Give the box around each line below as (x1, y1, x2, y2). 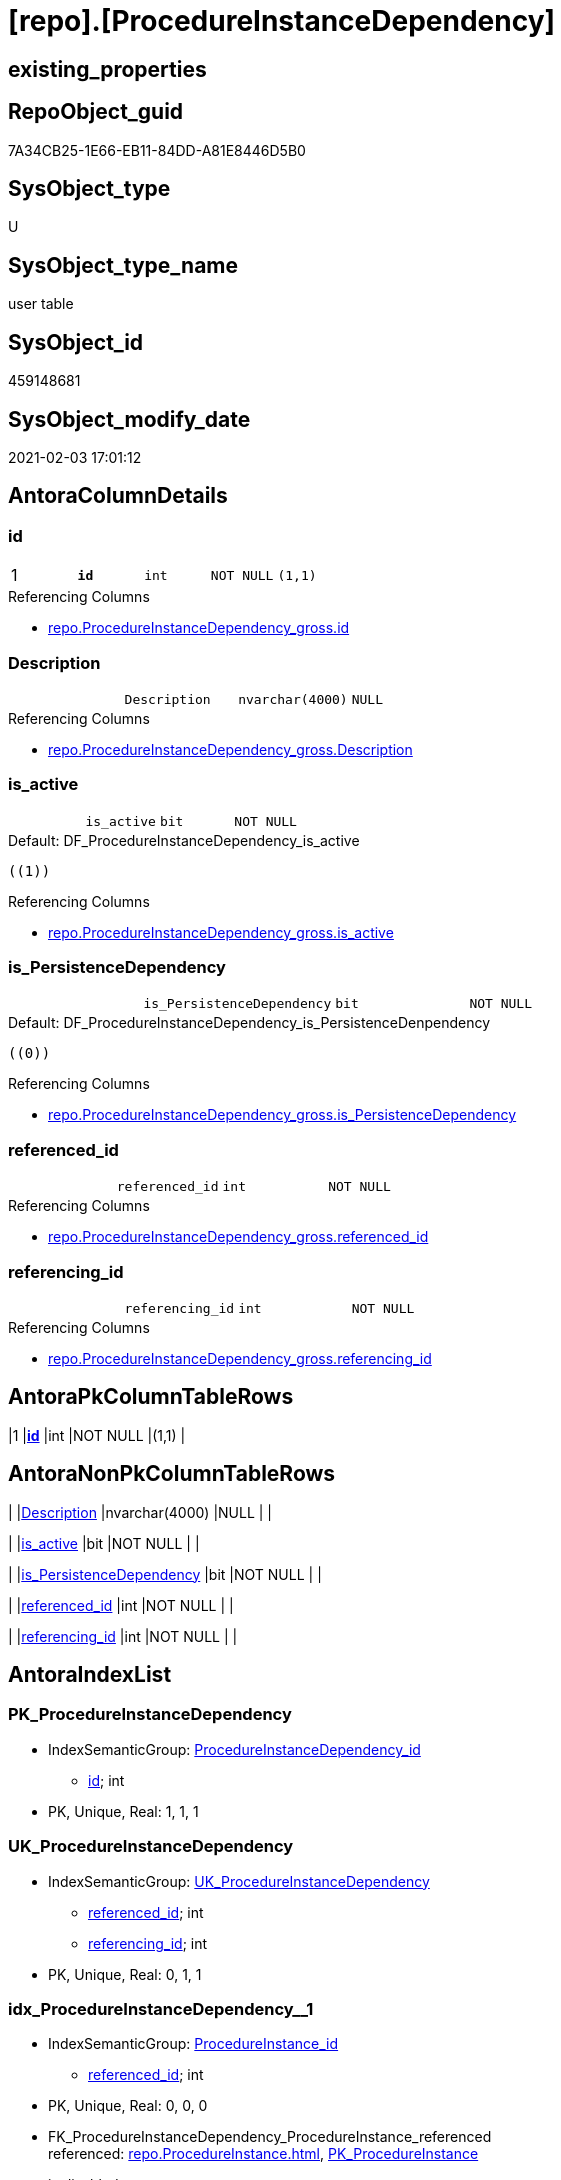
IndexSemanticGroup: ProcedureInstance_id (48, 2035, 339, 2053)
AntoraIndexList (8, 1662, 172, 1688)
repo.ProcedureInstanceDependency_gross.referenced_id (48, 1228, 429, 1246)
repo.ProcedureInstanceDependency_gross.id (48, 619, 350, 637)
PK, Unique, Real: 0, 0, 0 (48, 2097, 208, 2115)
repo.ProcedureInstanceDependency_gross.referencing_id (48, 1349, 432, 1367)
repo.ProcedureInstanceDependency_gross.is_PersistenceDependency (48, 1106, 517, 1124)
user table (8, 295, 74, 313)
